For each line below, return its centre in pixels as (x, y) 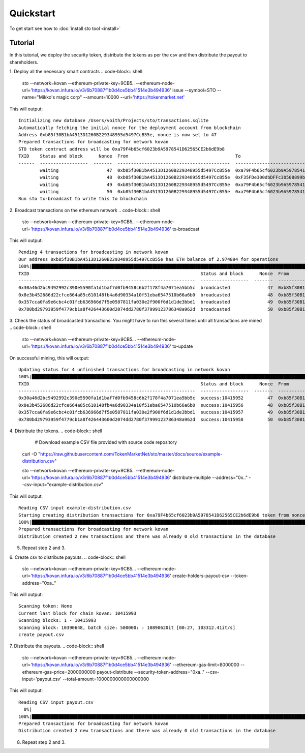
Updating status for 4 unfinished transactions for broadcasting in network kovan (124, 369)
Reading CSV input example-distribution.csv (75, 508)
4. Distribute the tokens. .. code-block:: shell (56, 431)
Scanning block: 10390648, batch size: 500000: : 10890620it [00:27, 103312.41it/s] (127, 627)
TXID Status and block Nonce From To (130, 156)
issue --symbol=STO (194, 90)
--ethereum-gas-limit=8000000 (206, 665)
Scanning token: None (45, 606)
